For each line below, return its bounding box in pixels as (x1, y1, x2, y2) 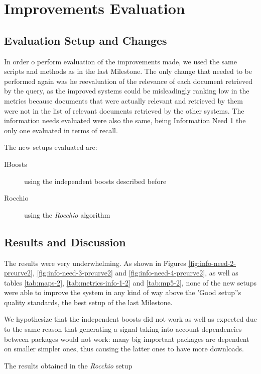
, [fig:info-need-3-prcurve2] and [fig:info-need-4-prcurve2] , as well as (32, 267, 238, 278)
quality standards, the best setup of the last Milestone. (4, 297, 173, 307)
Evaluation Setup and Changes (4, 32, 167, 48)
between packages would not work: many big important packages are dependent (4, 333, 249, 344)
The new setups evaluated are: (4, 142, 97, 152)
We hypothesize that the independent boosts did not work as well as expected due (4, 314, 257, 324)
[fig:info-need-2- (188, 257, 236, 268)
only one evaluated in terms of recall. (4, 125, 118, 135)
